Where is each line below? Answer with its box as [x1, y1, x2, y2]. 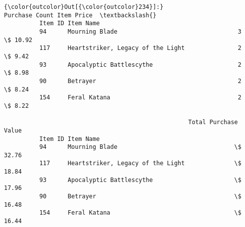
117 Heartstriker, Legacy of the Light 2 [39, 45, 242, 52]
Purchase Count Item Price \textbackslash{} [4, 11, 156, 19]
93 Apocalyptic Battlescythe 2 [39, 61, 242, 68]
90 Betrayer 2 [39, 77, 242, 85]
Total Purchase [188, 119, 238, 126]
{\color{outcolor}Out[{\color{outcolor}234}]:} [4, 3, 164, 10]
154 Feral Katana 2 [39, 94, 242, 101]
